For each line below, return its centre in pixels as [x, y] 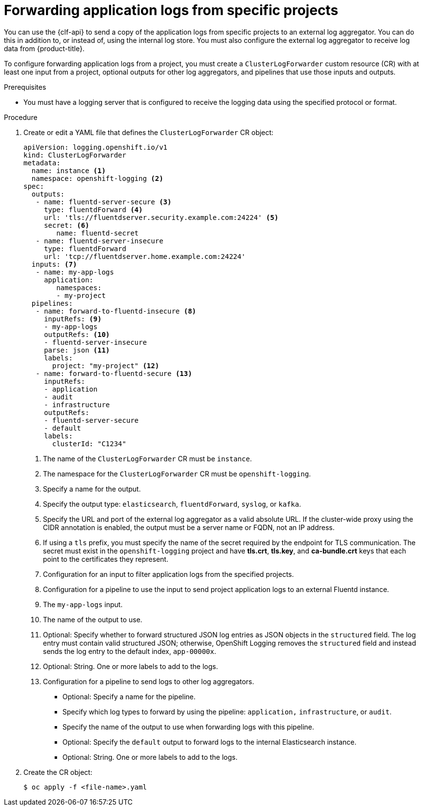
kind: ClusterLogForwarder [75, 155]
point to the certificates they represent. [106, 559]
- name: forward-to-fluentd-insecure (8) [116, 311]
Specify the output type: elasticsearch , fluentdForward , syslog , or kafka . [172, 504]
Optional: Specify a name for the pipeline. [129, 696]
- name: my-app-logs [75, 272]
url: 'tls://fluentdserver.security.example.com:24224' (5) [161, 217]
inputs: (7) [54, 264]
